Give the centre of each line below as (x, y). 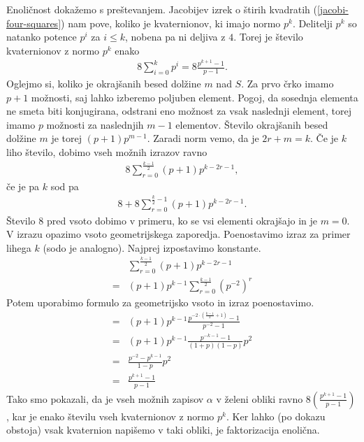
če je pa (23, 186)
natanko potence (42, 37)
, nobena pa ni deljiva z (175, 37)
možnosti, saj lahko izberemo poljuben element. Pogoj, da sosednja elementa (195, 97)
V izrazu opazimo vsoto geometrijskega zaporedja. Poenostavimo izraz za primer (179, 234)
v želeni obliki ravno (260, 398)
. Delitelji (312, 23)
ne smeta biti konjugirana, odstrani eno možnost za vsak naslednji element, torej (179, 111)
